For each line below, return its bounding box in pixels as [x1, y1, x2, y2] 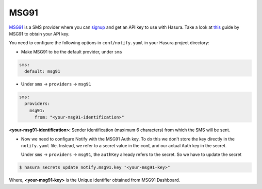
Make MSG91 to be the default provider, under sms [21, 49, 122, 54]
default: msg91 [24, 69, 61, 74]
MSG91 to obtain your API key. [9, 31, 70, 36]
